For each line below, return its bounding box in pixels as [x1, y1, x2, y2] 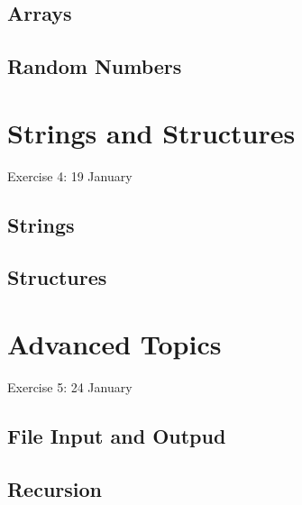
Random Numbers [7, 52, 182, 80]
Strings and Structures [7, 114, 296, 151]
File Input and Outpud [7, 421, 226, 449]
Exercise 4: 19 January [7, 166, 133, 185]
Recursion [7, 474, 103, 502]
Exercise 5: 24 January [7, 377, 133, 396]
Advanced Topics [7, 326, 222, 363]
